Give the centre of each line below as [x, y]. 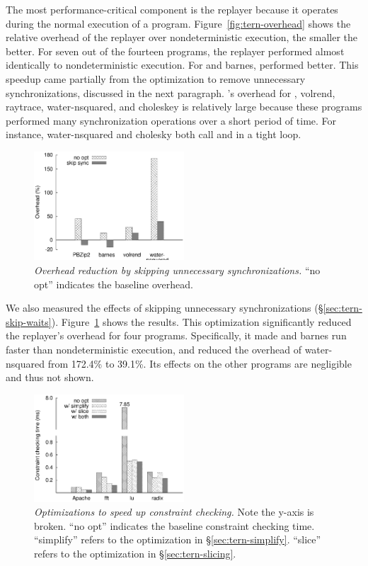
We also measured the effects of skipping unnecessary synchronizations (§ [165, 308]
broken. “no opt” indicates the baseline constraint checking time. [174, 525]
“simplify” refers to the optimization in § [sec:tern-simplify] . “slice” [178, 539]
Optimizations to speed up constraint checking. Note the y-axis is [174, 512]
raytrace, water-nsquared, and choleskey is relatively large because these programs [184, 107]
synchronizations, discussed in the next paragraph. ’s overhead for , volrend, [171, 92]
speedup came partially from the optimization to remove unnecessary [156, 78]
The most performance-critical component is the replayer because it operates [172, 9]
